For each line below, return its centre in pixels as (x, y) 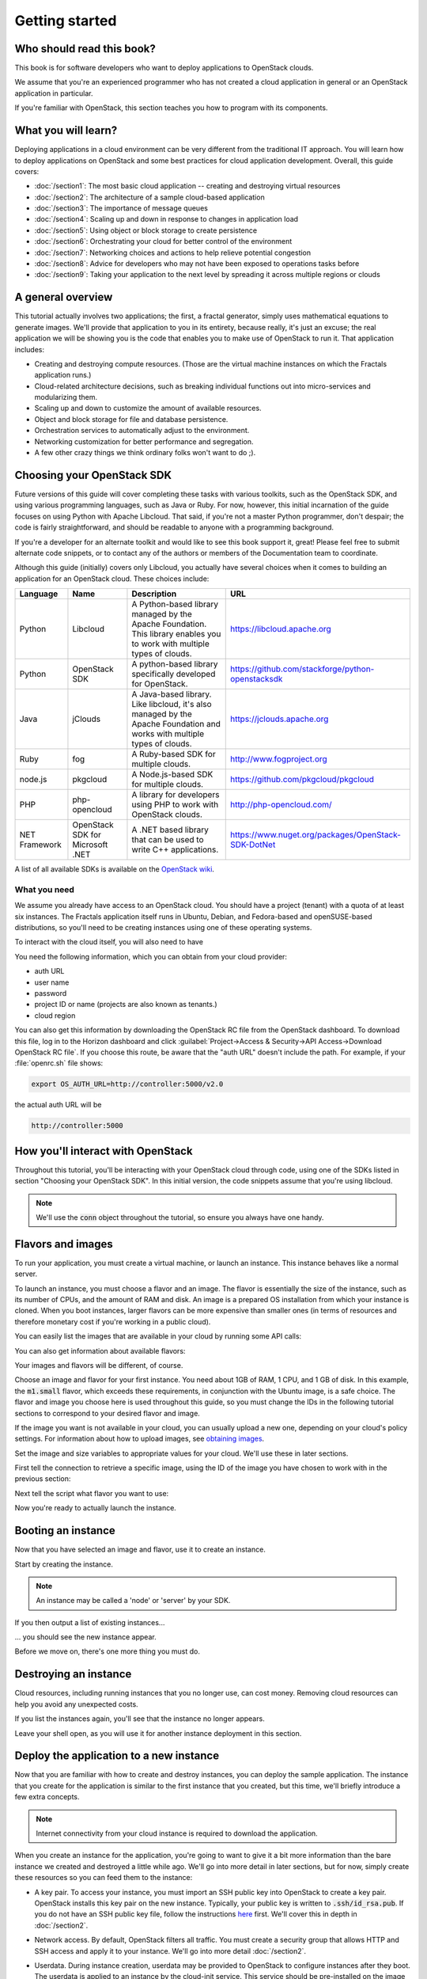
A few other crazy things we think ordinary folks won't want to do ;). (145, 453)
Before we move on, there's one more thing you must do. (108, 1651)
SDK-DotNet (253, 845)
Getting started (66, 21)
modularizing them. (66, 397)
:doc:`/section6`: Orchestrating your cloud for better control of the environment (163, 241)
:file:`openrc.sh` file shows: (59, 1063)
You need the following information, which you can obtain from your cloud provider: (151, 956)
